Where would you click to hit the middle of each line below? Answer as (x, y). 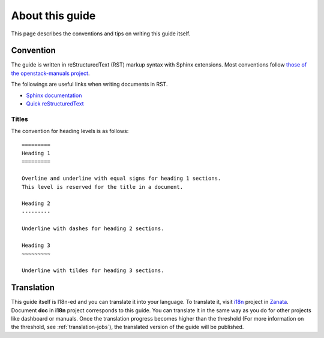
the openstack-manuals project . (50, 73)
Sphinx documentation (54, 95)
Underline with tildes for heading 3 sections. (93, 271)
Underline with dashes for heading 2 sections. (93, 229)
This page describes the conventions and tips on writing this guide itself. (101, 34)
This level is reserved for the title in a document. (102, 187)
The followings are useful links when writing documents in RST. (89, 84)
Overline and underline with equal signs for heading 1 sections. (121, 179)
